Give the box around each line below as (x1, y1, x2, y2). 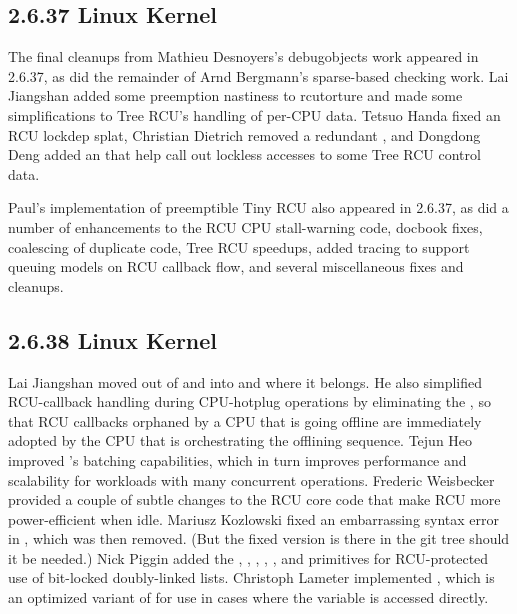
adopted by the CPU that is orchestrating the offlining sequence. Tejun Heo (8, 430, 473, 451)
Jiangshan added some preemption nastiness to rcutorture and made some (8, 85, 463, 106)
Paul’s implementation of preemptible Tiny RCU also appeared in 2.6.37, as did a (8, 197, 509, 218)
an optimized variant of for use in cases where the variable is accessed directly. (8, 587, 489, 608)
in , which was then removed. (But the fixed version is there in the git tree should (8, 528, 510, 549)
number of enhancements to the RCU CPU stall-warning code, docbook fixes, (8, 216, 483, 237)
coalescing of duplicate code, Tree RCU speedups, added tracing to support (8, 236, 470, 257)
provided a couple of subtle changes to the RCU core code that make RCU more (8, 489, 501, 510)
